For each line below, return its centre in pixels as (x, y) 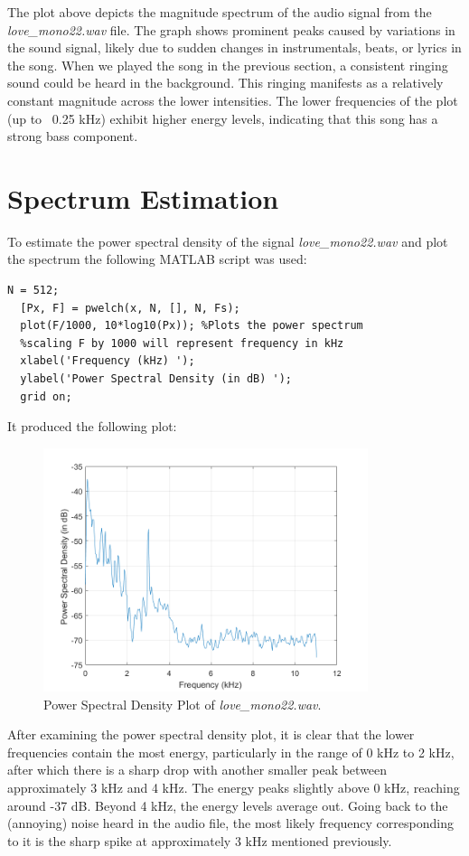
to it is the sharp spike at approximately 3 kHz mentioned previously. (200, 840)
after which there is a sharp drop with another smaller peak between (197, 770)
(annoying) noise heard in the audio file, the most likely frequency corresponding (230, 823)
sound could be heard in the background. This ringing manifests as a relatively (225, 83)
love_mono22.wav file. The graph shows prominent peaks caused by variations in (231, 29)
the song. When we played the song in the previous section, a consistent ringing (228, 65)
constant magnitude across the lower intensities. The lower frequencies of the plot (233, 100)
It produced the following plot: (92, 426)
